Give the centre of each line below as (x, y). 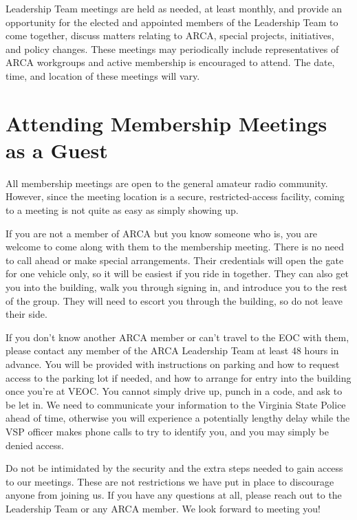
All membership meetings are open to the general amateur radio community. (167, 183)
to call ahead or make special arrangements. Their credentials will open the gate (175, 260)
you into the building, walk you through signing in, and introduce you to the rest (176, 287)
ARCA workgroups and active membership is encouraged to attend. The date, (170, 62)
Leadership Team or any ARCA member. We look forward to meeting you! (163, 508)
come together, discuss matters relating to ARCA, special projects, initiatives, (170, 35)
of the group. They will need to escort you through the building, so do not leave (174, 300)
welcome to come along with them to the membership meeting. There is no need (175, 247)
